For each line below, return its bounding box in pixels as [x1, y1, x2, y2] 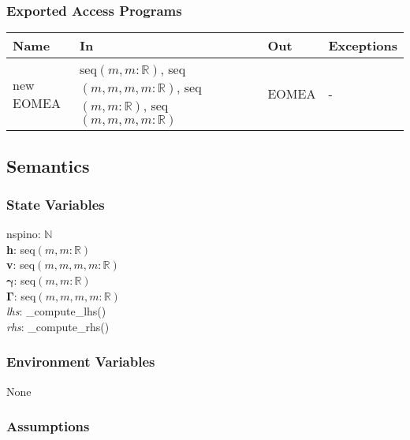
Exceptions [328, 36, 397, 55]
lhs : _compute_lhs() [6, 303, 106, 319]
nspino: [6, 226, 41, 242]
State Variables [6, 194, 105, 214]
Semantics [6, 153, 90, 177]
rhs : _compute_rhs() [6, 318, 110, 334]
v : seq [6, 256, 35, 273]
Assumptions [6, 416, 90, 436]
